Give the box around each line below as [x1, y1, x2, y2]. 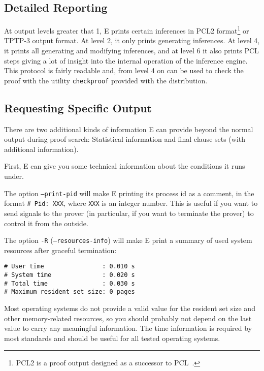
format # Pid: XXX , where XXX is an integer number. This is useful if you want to [4, 198, 258, 208]
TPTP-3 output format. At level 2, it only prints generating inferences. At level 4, [4, 35, 260, 46]
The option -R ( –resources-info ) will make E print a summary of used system [4, 235, 252, 245]
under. [4, 171, 24, 181]
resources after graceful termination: [4, 244, 117, 255]
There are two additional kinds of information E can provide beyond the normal [4, 123, 253, 134]
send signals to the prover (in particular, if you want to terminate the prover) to [4, 207, 254, 218]
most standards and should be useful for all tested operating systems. [4, 332, 220, 343]
